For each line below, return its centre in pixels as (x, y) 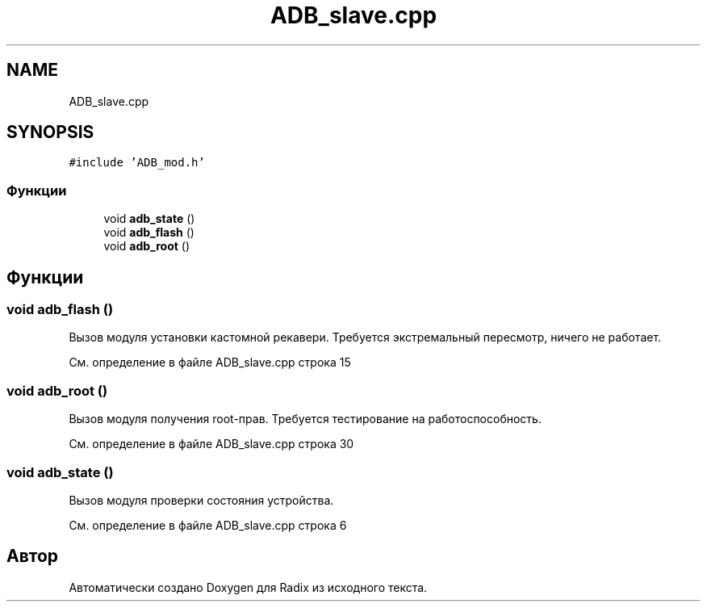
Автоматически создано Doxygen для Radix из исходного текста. (248, 587)
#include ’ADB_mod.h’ (137, 163)
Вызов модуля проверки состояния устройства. (201, 500)
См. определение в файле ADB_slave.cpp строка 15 (210, 363)
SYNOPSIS (50, 132)
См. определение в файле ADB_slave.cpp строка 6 (208, 525)
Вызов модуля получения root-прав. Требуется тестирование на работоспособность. (305, 419)
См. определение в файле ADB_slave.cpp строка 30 (211, 444)
